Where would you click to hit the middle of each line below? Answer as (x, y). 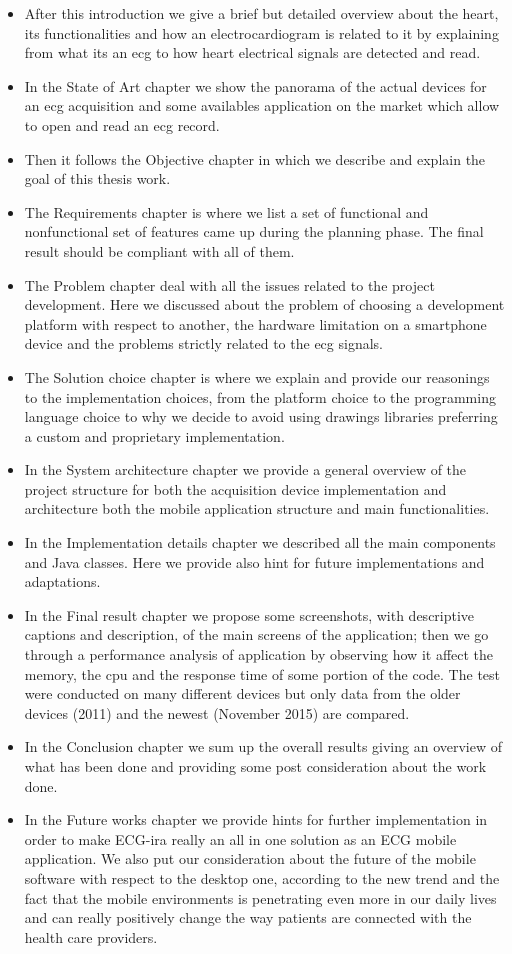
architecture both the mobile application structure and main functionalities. (257, 508)
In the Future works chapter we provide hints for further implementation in (256, 819)
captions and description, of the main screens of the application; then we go (256, 634)
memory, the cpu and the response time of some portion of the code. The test (262, 673)
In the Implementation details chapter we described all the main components (260, 542)
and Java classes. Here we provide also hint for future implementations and (254, 561)
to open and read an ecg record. (122, 124)
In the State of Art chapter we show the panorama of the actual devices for (255, 85)
